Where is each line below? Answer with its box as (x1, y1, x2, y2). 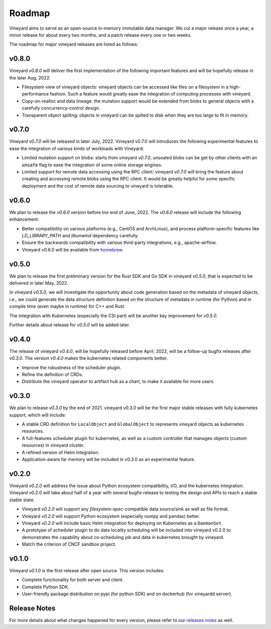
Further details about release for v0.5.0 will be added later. (9, 322, 130, 328)
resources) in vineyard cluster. (22, 442, 85, 448)
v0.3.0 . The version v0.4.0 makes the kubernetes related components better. (9, 355, 168, 362)
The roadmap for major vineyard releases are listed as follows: (9, 41, 139, 47)
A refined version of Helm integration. (22, 449, 100, 455)
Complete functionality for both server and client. (22, 577, 124, 583)
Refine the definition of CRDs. (22, 372, 83, 378)
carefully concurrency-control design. (22, 105, 100, 111)
